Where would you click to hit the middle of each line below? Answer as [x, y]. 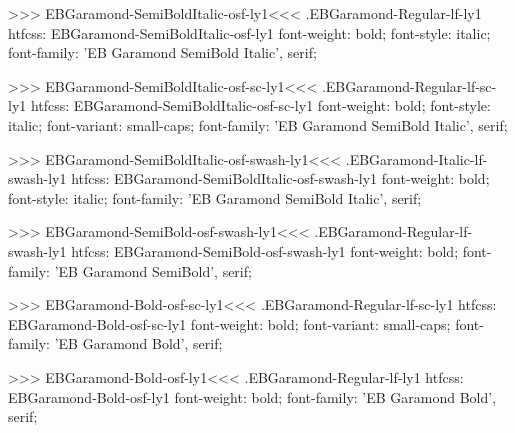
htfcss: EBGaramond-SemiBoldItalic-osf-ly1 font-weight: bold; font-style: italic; [249, 32]
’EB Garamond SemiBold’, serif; [153, 270]
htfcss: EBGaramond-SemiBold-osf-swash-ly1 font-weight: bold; [265, 250]
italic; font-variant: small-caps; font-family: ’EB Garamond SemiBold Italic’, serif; [258, 124]
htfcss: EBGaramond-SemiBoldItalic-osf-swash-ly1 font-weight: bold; [280, 178]
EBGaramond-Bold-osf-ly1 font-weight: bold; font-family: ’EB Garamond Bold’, [252, 396]
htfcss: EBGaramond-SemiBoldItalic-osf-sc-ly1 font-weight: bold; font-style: [260, 105]
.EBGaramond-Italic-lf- [416, 158]
